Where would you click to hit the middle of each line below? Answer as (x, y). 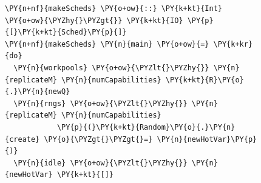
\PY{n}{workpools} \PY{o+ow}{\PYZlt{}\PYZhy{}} (111, 68)
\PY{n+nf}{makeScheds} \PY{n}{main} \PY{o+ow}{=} (107, 44)
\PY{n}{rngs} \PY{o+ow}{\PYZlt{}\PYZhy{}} (100, 103)
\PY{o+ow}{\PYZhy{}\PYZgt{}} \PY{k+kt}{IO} (94, 20)
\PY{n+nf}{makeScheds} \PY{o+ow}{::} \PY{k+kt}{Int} (114, 8)
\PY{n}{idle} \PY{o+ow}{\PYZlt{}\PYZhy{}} (100, 163)
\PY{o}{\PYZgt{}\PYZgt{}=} (98, 139)
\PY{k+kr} (233, 44)
